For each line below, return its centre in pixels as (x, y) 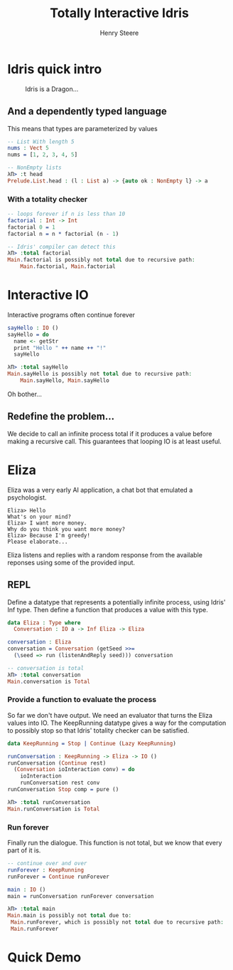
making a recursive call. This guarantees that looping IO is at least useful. (114, 441)
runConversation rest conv (60, 783)
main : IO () (27, 889)
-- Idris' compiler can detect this (61, 247)
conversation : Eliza (39, 642)
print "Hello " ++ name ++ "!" (60, 348)
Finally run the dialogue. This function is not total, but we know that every (115, 843)
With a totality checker (47, 199)
